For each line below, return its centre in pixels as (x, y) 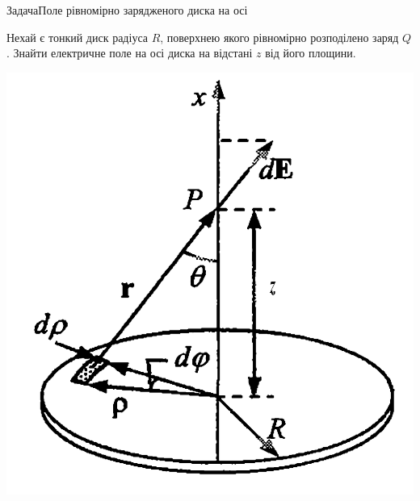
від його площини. (311, 53)
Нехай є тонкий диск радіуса (77, 37)
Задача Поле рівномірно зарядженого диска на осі (127, 10)
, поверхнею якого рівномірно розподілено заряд (279, 37)
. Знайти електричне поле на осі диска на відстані (130, 53)
